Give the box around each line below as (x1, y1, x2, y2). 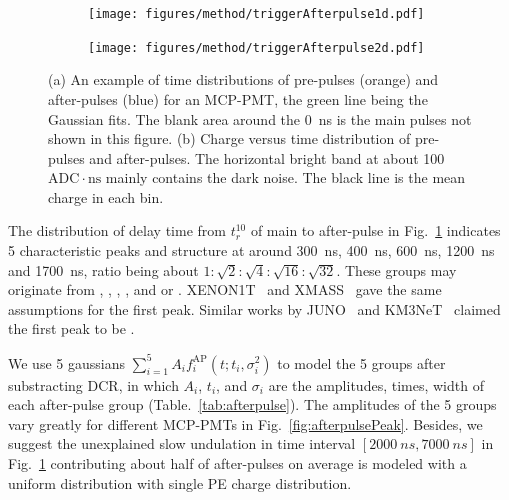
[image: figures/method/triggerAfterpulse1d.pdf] (88, 7, 425, 21)
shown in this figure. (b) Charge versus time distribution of (48, 128, 411, 149)
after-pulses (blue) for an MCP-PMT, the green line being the (48, 88, 428, 109)
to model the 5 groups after (277, 352, 446, 373)
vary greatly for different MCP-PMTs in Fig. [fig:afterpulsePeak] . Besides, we (8, 413, 483, 434)
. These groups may (336, 259, 457, 280)
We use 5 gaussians (8, 352, 125, 373)
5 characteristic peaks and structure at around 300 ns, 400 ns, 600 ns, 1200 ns (8, 240, 495, 261)
